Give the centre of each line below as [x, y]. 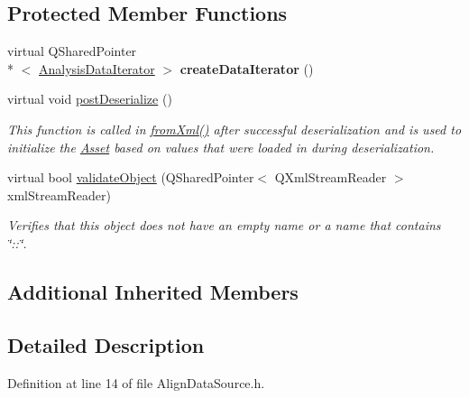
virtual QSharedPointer [72, 51]
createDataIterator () [247, 68]
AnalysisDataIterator [97, 68]
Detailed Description [106, 344]
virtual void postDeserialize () [90, 99]
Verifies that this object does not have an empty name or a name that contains [224, 225]
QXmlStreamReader [331, 177]
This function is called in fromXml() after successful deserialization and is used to [234, 129]
